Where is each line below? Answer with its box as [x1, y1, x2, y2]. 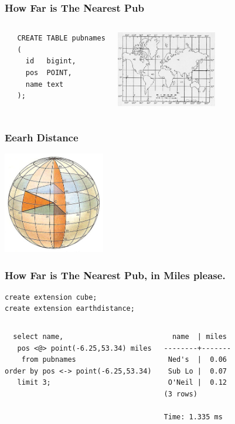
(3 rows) [164, 390, 197, 398]
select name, [13, 333, 64, 341]
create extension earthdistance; [5, 304, 135, 313]
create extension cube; [5, 293, 97, 301]
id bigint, [25, 57, 76, 66]
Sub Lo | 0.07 [168, 367, 227, 375]
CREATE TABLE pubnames [17, 34, 105, 43]
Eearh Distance [5, 130, 79, 144]
